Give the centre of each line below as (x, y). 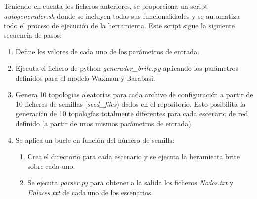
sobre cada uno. (51, 166)
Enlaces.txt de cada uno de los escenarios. (90, 192)
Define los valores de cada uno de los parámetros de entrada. (107, 51)
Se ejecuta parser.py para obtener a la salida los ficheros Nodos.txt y (130, 182)
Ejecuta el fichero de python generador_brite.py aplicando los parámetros (127, 68)
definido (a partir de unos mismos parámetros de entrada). (104, 123)
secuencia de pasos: (33, 35)
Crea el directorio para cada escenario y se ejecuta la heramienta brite (133, 156)
